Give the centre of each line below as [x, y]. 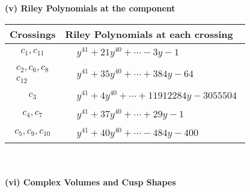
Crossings [33, 34]
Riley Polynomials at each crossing [149, 34]
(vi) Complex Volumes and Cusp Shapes [90, 182]
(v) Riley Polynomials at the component [90, 8]
